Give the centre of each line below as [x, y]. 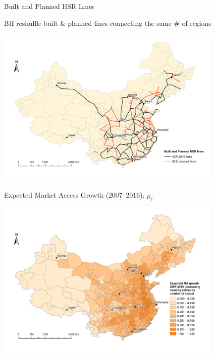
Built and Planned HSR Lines [49, 6]
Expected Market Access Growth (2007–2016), [74, 194]
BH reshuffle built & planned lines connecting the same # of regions [108, 23]
